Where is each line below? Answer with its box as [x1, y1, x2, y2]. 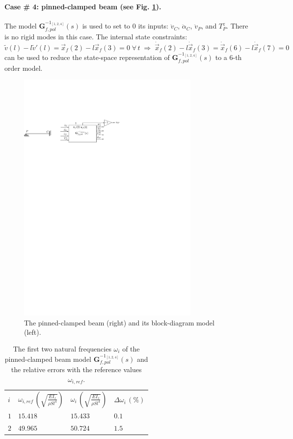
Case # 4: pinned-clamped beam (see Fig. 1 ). [4, 1, 161, 11]
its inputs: [138, 21, 169, 31]
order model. [4, 62, 43, 73]
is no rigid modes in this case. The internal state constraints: [4, 31, 187, 41]
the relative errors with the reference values [11, 364, 142, 375]
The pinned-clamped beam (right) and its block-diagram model [24, 317, 214, 327]
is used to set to [82, 21, 131, 31]
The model [4, 21, 37, 31]
